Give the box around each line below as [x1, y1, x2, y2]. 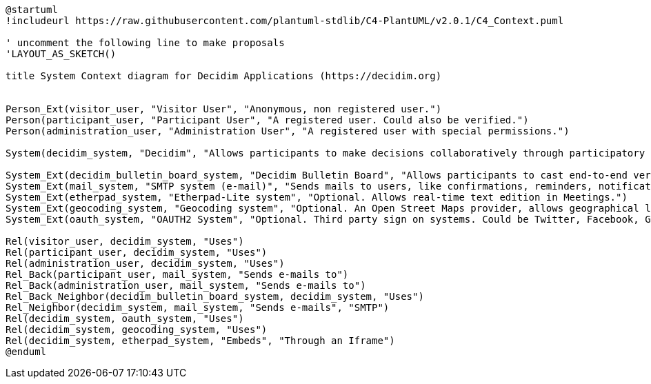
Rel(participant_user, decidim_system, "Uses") [6, 247, 268, 258]
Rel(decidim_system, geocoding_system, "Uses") [6, 324, 268, 335]
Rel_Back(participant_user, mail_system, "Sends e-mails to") [6, 269, 349, 280]
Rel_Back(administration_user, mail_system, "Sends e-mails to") [6, 280, 366, 291]
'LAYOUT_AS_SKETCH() [6, 48, 117, 59]
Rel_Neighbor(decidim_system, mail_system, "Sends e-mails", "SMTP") [6, 302, 390, 313]
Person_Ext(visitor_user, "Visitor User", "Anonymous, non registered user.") [6, 103, 442, 114]
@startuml [6, 4, 58, 15]
